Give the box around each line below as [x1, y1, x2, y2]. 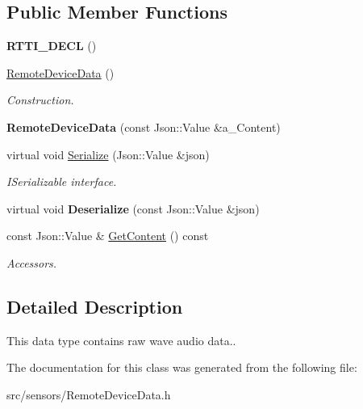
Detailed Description [6, 293, 183, 318]
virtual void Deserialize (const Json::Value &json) [6, 200, 260, 217]
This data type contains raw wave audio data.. [6, 331, 236, 348]
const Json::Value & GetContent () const [6, 227, 209, 244]
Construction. [6, 91, 74, 108]
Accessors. [6, 254, 57, 271]
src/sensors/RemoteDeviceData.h [6, 386, 171, 403]
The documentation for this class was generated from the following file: [6, 359, 357, 376]
